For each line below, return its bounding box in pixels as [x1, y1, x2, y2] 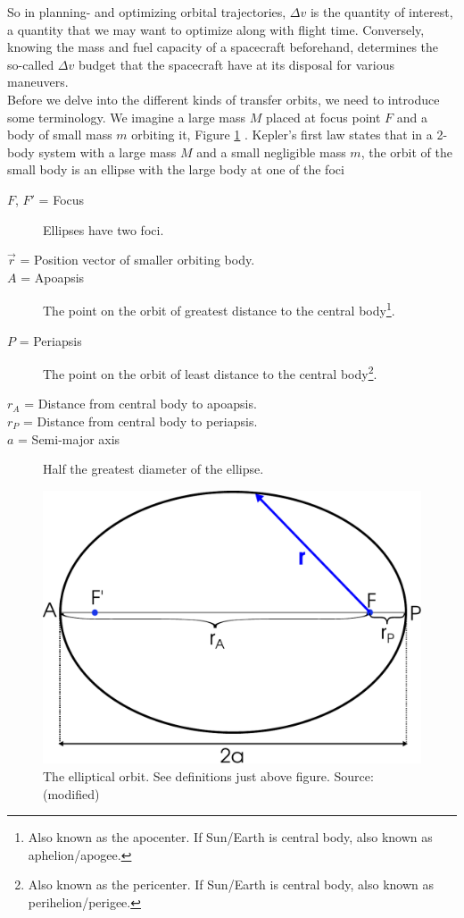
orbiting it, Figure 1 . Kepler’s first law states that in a [131, 125, 433, 144]
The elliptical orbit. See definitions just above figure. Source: [43, 766, 374, 785]
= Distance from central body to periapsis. [23, 412, 258, 430]
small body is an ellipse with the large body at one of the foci [7, 160, 344, 179]
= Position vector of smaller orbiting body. [20, 250, 255, 269]
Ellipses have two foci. [43, 220, 164, 239]
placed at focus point [265, 107, 381, 126]
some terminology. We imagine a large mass [7, 107, 246, 126]
